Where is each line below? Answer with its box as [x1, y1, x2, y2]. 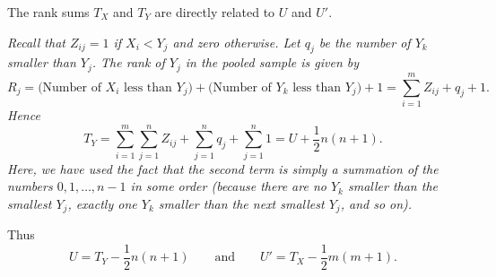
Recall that [7, 32, 65, 51]
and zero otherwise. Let [172, 32, 300, 51]
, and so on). [340, 194, 413, 212]
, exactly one [67, 194, 137, 212]
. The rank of [91, 53, 165, 72]
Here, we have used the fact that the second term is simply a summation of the [7, 159, 439, 177]
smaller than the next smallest [158, 194, 325, 212]
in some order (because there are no [130, 177, 326, 195]
